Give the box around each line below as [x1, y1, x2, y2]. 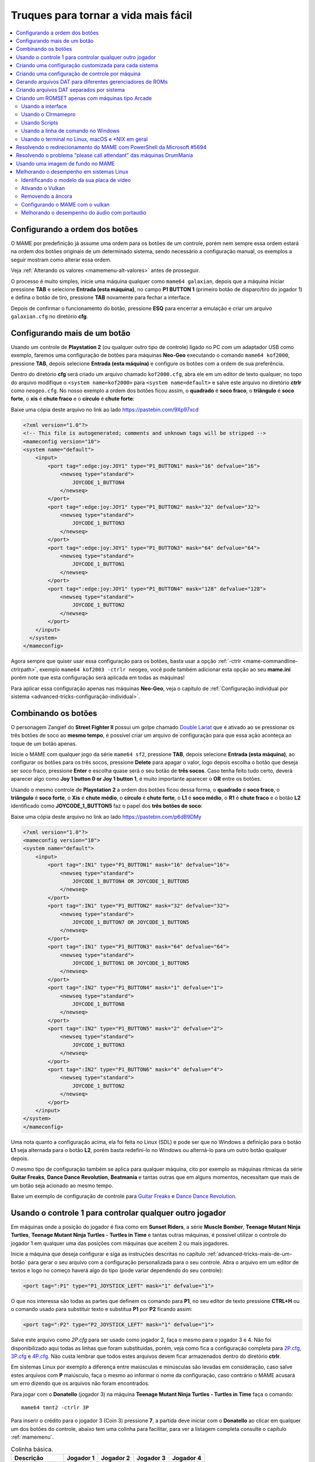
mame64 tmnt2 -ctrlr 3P [21, 1404, 89, 1411]
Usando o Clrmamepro [21, 111, 76, 118]
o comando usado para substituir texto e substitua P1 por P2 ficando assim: [10, 1306, 192, 1313]
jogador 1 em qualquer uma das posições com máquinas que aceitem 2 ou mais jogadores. [10, 1240, 229, 1247]
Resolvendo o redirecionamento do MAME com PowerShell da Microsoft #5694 [16, 144, 207, 151]
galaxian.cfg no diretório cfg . [10, 313, 89, 320]
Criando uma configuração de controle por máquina [16, 70, 141, 77]
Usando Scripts [21, 119, 58, 126]
